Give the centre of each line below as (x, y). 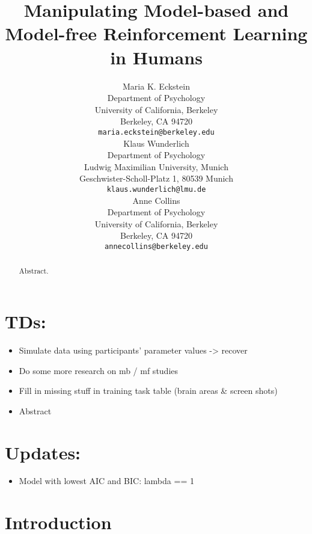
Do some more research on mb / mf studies (99, 370)
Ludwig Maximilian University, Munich (156, 166)
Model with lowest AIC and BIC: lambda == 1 (106, 481)
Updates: (43, 452)
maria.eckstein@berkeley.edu (156, 132)
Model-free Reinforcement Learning (156, 33)
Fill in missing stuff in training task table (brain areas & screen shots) (148, 391)
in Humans (156, 57)
